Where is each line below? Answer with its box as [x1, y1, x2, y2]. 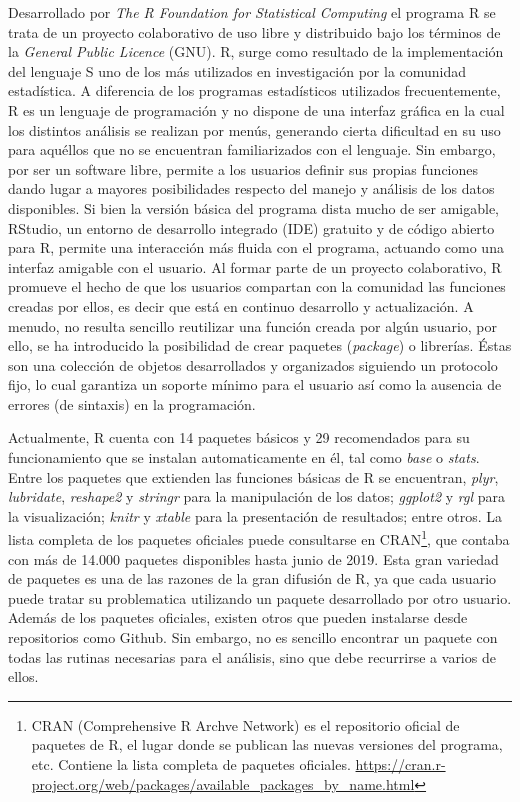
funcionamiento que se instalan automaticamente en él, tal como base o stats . [8, 447, 480, 468]
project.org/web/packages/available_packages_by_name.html [31, 773, 415, 794]
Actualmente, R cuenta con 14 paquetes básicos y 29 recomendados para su [8, 427, 470, 448]
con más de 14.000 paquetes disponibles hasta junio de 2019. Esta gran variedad [8, 548, 499, 569]
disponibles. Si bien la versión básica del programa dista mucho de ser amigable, [8, 197, 500, 218]
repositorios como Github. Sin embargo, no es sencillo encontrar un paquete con [8, 627, 498, 648]
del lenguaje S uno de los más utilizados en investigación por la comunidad [8, 60, 467, 81]
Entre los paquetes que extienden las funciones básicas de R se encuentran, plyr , [8, 466, 499, 487]
